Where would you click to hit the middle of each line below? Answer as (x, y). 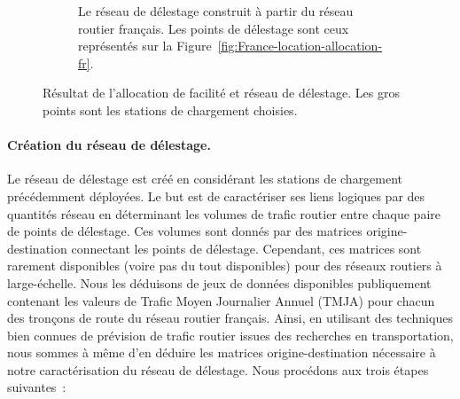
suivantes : (37, 387)
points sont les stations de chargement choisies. (170, 110)
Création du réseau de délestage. (109, 145)
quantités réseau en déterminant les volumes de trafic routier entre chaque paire (224, 213)
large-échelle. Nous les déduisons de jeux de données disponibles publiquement (219, 282)
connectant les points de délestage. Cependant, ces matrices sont (246, 248)
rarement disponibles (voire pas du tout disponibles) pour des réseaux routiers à (225, 266)
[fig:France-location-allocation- (300, 46)
